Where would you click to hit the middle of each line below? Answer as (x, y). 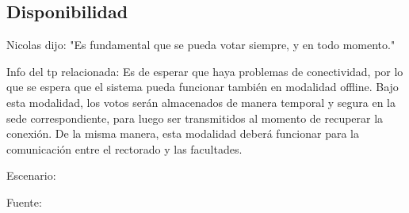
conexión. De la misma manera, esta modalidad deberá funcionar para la (183, 133)
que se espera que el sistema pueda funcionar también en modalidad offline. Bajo (203, 87)
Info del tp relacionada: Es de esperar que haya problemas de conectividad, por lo (205, 71)
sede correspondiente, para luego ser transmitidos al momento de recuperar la (195, 118)
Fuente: (24, 202)
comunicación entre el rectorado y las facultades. (124, 148)
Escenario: (31, 175)
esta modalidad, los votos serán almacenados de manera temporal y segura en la (201, 102)
